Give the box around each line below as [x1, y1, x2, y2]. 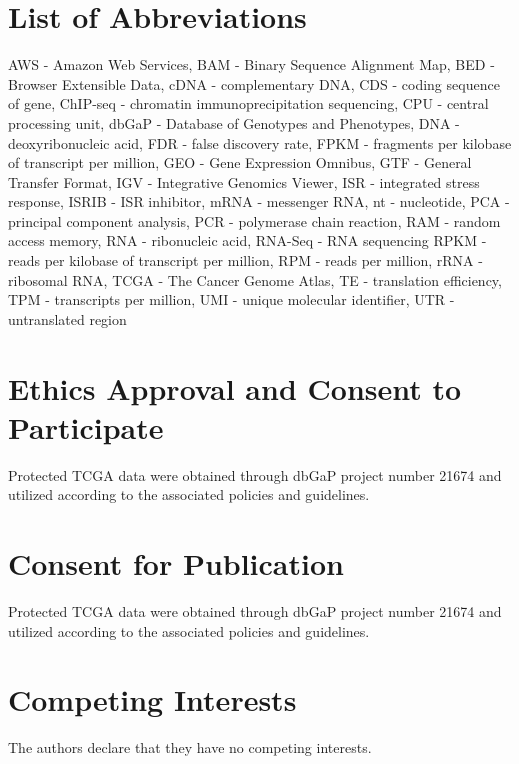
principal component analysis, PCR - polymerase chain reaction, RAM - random [8, 210, 501, 231]
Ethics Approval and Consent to [8, 367, 462, 408]
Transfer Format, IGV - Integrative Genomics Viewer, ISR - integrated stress [8, 171, 480, 192]
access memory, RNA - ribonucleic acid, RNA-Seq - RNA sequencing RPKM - [8, 230, 487, 251]
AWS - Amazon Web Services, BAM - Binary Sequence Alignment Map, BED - [8, 54, 495, 75]
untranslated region [8, 308, 127, 329]
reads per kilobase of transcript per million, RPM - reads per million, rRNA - [8, 250, 483, 271]
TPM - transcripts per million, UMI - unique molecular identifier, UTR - [8, 289, 455, 310]
